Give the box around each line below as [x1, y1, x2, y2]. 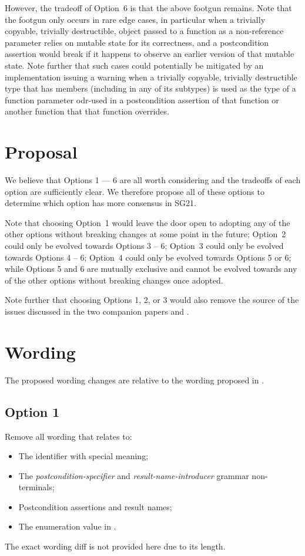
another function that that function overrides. [5, 105, 169, 117]
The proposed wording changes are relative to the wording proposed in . [5, 373, 264, 386]
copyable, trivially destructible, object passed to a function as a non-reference [5, 25, 284, 37]
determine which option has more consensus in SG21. [5, 197, 196, 209]
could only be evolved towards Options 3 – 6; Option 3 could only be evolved [5, 240, 284, 252]
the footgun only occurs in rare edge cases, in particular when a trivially [5, 13, 266, 25]
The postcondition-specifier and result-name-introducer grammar [18, 469, 249, 481]
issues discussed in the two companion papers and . [5, 305, 189, 317]
